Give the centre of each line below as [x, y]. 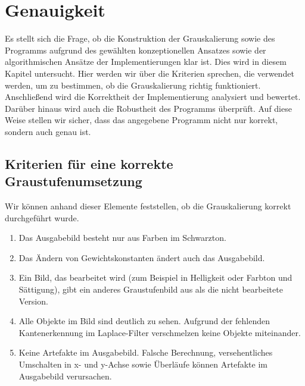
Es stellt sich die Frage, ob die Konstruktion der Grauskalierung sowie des [140, 38]
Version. [33, 301]
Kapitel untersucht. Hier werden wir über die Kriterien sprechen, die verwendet [150, 73]
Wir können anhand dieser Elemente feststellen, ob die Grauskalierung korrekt [148, 206]
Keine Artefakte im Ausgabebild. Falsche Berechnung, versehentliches [146, 352]
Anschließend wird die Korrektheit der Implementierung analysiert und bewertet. [153, 97]
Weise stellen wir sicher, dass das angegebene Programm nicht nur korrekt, [141, 120]
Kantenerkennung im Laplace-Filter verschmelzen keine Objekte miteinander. [160, 332]
